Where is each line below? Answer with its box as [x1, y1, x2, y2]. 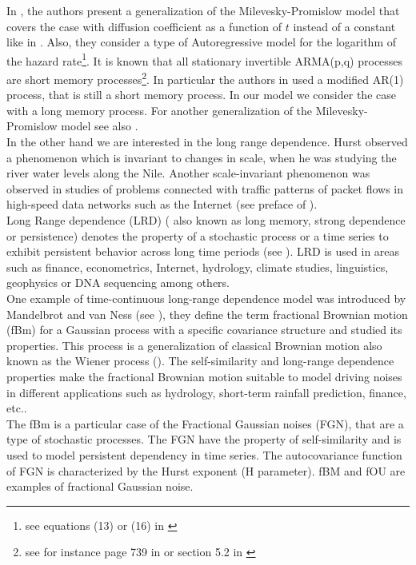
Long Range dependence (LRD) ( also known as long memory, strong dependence [6, 212, 406, 229]
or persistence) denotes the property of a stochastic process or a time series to [6, 227, 389, 244]
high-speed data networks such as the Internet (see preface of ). [6, 196, 318, 213]
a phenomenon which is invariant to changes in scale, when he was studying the [6, 149, 397, 165]
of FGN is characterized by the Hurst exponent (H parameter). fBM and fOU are [6, 462, 406, 479]
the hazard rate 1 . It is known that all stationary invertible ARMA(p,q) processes [6, 50, 403, 69]
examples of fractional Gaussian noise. [6, 478, 194, 495]
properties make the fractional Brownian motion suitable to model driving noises [6, 368, 402, 384]
